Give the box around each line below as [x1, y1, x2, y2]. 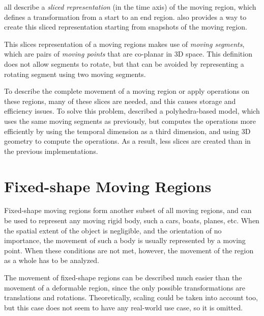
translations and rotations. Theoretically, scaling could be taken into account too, [4, 292, 258, 303]
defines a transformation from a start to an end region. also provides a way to [4, 11, 247, 22]
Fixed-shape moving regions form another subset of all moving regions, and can [4, 205, 252, 216]
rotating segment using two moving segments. [4, 68, 146, 79]
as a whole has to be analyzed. [4, 255, 99, 266]
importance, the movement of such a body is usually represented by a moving [4, 235, 246, 246]
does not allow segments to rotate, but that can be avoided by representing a [4, 58, 244, 69]
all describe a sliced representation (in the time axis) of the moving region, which [4, 2, 256, 12]
